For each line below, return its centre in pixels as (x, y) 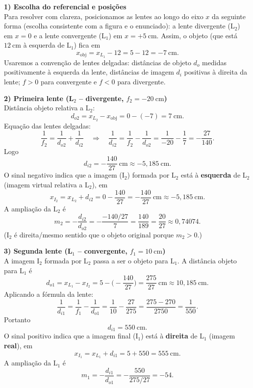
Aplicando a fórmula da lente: (49, 294)
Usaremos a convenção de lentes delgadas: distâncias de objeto (98, 62)
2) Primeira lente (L (39, 98)
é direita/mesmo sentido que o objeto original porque (94, 234)
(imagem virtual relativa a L (47, 185)
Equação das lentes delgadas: (47, 125)
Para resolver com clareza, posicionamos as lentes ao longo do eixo (104, 16)
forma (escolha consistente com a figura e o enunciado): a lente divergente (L (119, 26)
